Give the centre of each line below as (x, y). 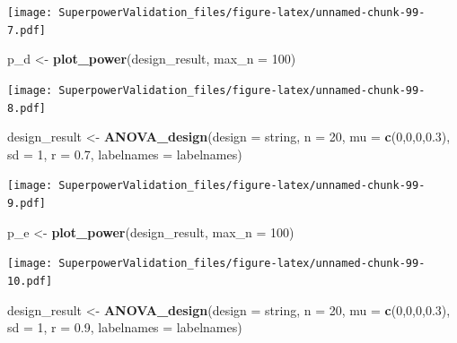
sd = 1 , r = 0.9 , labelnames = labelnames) (125, 327)
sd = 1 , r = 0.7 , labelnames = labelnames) (125, 154)
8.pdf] (26, 108)
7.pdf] (26, 30)
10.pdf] (30, 281)
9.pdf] (26, 204)
